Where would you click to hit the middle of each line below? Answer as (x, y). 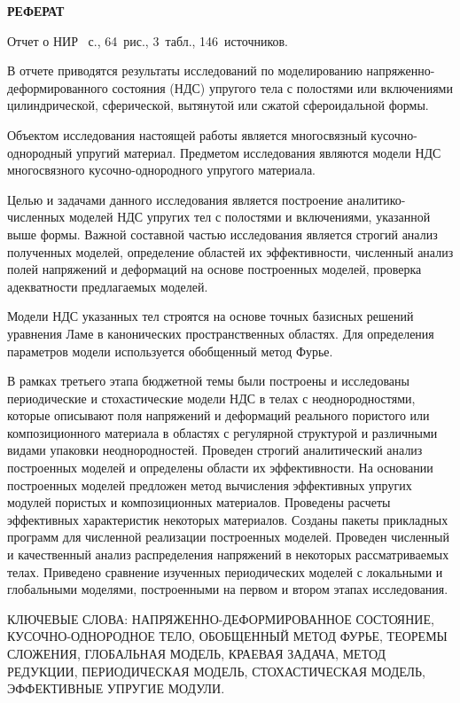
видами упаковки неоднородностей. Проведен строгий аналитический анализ (215, 450)
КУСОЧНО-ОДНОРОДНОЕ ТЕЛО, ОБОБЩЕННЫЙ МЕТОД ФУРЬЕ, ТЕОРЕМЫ (227, 636)
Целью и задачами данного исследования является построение (175, 199)
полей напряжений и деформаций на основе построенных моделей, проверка (214, 269)
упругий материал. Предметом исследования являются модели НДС (258, 152)
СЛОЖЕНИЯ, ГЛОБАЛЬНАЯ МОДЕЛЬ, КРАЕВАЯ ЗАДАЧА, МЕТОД (196, 653)
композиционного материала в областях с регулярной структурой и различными (222, 432)
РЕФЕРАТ (36, 11)
